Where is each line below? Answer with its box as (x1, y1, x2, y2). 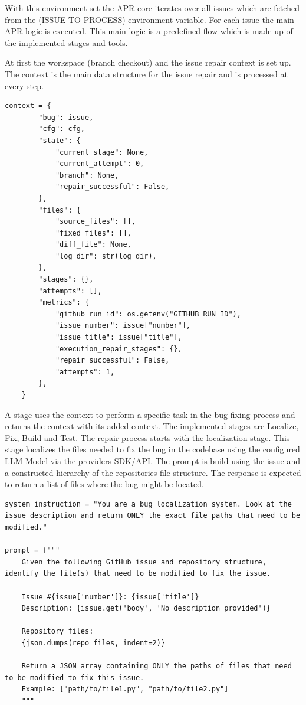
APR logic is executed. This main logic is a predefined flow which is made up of (5, 25, 293, 37)
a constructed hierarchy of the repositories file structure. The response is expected (5, 466, 301, 478)
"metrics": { (38, 298, 90, 307)
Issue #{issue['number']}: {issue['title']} (21, 592, 199, 601)
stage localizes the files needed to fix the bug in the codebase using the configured (5, 443, 300, 455)
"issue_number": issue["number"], (55, 321, 190, 330)
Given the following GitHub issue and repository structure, (21, 557, 266, 566)
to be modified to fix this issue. (5, 673, 144, 682)
